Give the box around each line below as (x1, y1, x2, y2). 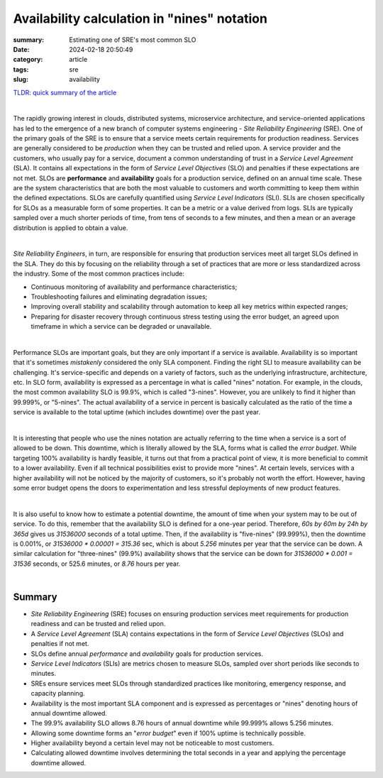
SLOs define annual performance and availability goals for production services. (30, 650, 264, 658)
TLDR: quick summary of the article (13, 88, 117, 97)
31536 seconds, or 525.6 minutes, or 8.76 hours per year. (13, 559, 181, 568)
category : (13, 55, 43, 64)
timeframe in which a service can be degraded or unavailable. (30, 322, 212, 331)
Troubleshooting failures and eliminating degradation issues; (30, 292, 208, 301)
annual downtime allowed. (30, 708, 108, 717)
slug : (13, 75, 28, 84)
